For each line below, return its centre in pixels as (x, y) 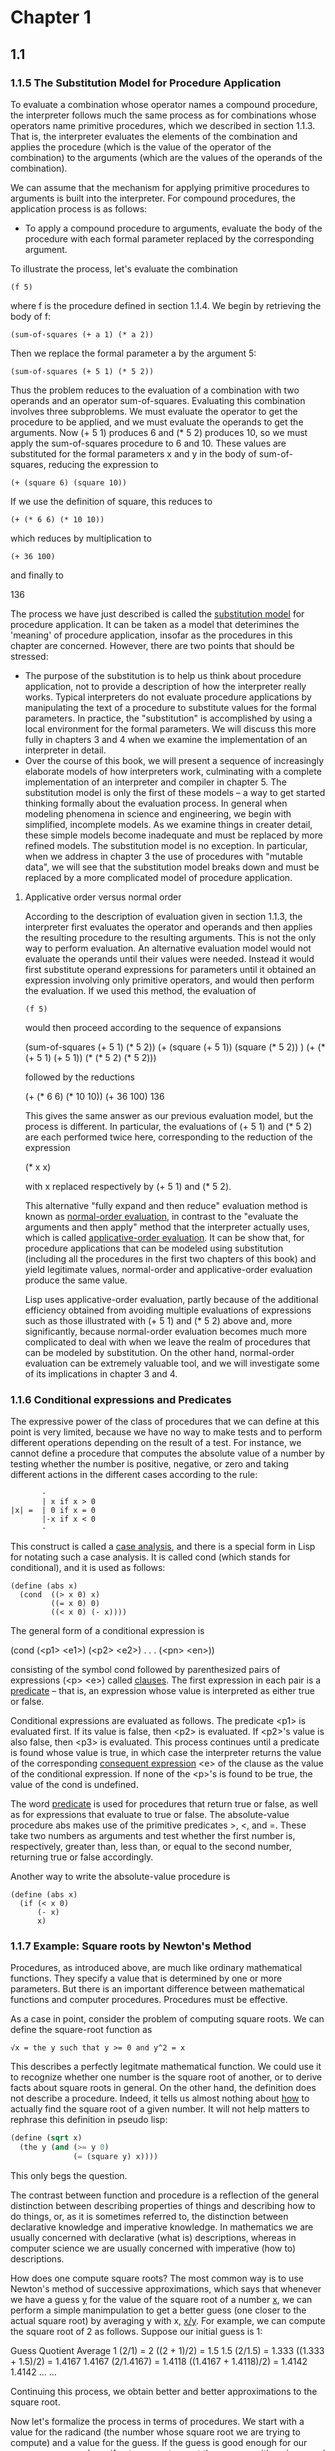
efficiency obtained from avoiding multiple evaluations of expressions (168, 1310)
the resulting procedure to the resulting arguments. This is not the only (170, 937)
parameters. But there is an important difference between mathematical (157, 1989)
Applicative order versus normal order (103, 897)
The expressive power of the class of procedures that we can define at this (165, 1422)
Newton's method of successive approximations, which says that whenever (166, 2289)
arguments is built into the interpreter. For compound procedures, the (153, 198)
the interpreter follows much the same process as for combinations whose (163, 115)
